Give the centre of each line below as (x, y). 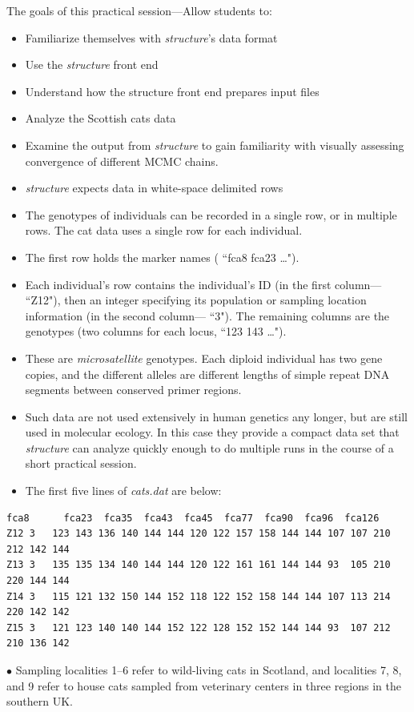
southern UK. (40, 701)
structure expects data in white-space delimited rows (154, 188)
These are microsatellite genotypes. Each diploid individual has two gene (204, 358)
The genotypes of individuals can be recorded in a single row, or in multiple (211, 214)
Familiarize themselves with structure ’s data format (151, 37)
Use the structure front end (92, 64)
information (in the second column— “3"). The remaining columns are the (207, 315)
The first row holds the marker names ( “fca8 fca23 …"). (162, 257)
